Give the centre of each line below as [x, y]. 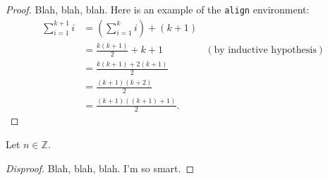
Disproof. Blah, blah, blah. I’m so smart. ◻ [100, 168]
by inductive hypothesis [265, 50]
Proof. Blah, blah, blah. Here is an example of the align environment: [158, 9]
